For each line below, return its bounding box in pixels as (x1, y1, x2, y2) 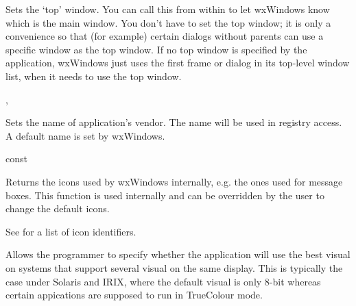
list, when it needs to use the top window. (5, 68, 182, 83)
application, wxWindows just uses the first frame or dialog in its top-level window (5, 55, 350, 70)
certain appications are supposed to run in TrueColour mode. (5, 288, 263, 302)
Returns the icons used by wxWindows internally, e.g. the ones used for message (5, 174, 343, 188)
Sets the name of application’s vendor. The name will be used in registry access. (5, 115, 342, 129)
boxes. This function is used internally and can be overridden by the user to (5, 188, 324, 202)
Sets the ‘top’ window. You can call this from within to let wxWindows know (5, 2, 330, 16)
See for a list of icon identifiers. (5, 224, 137, 238)
